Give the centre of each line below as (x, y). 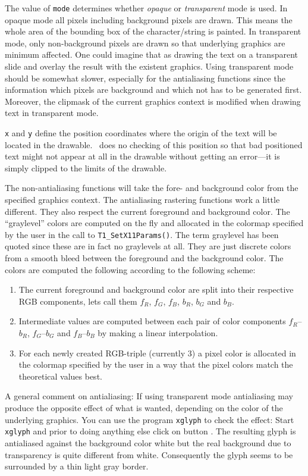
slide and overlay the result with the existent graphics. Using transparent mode (149, 66)
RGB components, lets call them (78, 301)
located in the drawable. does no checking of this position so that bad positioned (154, 144)
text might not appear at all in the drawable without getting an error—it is (142, 156)
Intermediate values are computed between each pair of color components (152, 321)
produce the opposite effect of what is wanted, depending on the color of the (144, 408)
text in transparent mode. (52, 113)
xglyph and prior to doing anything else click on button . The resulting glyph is (150, 431)
